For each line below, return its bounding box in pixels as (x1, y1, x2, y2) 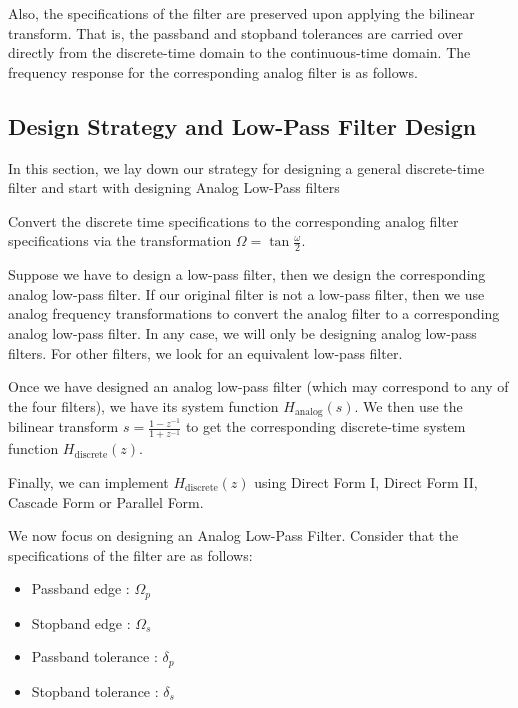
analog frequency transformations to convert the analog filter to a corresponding (8, 303, 500, 324)
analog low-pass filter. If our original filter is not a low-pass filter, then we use (8, 283, 485, 304)
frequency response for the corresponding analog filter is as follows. (8, 61, 418, 82)
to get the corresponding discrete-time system (185, 416, 466, 437)
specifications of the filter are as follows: (8, 544, 253, 565)
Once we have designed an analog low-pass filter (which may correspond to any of (8, 376, 509, 397)
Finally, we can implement (8, 471, 169, 492)
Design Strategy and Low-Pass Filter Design (8, 110, 477, 141)
